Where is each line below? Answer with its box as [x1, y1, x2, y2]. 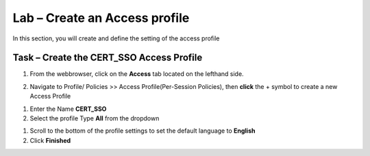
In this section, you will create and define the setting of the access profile [12, 34, 220, 42]
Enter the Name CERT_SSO [29, 105, 107, 113]
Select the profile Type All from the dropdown [29, 114, 160, 122]
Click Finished [29, 136, 71, 144]
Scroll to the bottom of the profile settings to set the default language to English [29, 127, 256, 135]
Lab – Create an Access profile [12, 10, 190, 25]
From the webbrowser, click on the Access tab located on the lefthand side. [29, 70, 244, 78]
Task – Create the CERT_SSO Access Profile [12, 52, 203, 64]
